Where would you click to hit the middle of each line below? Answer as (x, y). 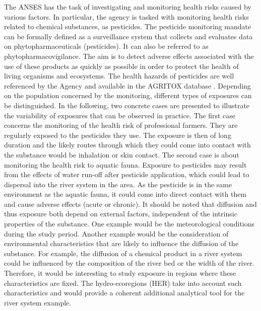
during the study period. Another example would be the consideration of (116, 233)
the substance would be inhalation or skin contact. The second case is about (122, 154)
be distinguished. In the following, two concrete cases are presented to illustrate (127, 105)
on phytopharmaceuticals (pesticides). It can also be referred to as (106, 46)
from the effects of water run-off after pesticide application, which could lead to (127, 174)
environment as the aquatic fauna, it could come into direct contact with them (125, 194)
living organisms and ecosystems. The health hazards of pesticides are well (119, 76)
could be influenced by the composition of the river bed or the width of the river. (129, 263)
